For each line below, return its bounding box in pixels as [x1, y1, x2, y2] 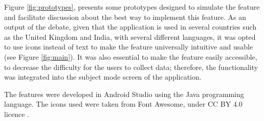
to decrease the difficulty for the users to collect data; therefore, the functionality [4, 61, 258, 72]
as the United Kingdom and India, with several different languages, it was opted [4, 31, 256, 42]
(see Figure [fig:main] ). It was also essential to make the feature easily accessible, [4, 51, 257, 62]
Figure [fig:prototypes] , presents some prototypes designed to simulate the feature [4, 2, 260, 12]
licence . [4, 108, 30, 119]
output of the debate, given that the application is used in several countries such [4, 21, 257, 32]
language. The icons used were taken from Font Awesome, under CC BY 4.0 [4, 99, 243, 109]
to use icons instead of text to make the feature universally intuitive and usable [4, 41, 253, 52]
